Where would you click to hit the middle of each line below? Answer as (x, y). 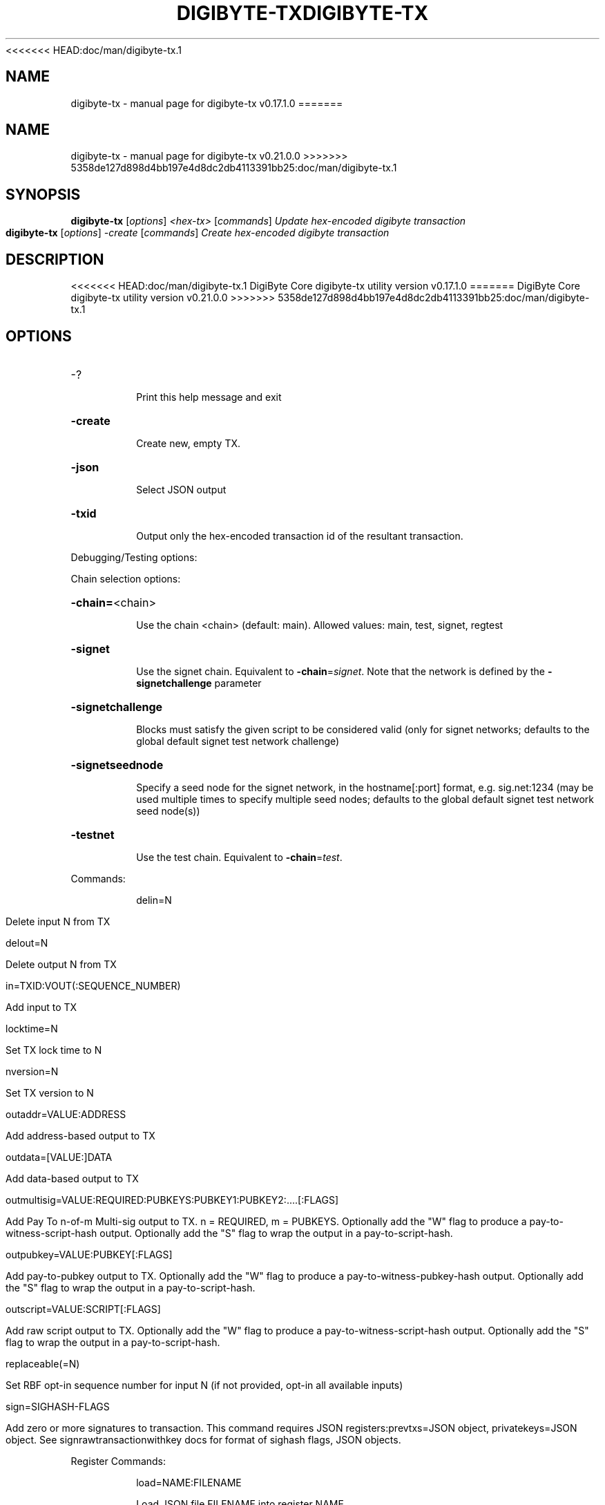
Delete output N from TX (61, 964)
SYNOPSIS (43, 194)
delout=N (27, 943)
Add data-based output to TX (72, 1178)
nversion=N (32, 1071)
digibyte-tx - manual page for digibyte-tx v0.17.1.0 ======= (207, 103)
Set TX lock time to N (54, 1050)
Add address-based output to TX (80, 1135)
